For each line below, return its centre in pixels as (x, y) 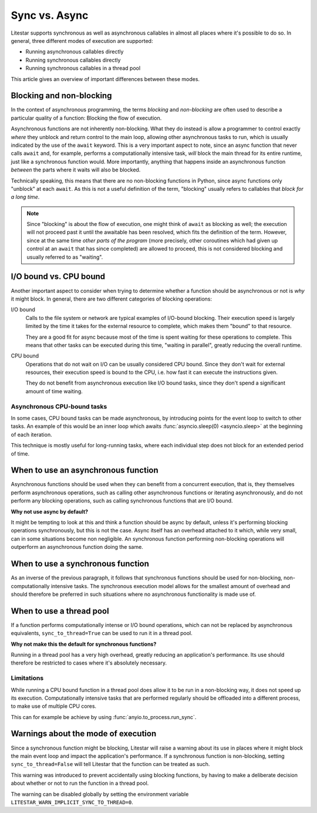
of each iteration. (31, 434)
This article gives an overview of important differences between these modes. (105, 79)
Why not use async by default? (49, 511)
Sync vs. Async (50, 15)
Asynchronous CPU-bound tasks (59, 406)
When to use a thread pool (60, 611)
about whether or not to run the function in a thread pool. (80, 783)
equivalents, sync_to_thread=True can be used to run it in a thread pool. (102, 633)
